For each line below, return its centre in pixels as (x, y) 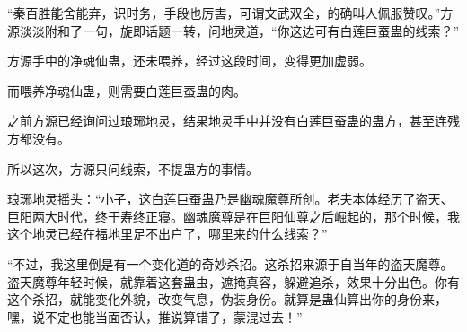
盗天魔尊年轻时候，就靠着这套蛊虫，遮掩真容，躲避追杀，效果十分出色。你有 (233, 281)
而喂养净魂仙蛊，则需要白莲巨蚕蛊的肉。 (127, 90)
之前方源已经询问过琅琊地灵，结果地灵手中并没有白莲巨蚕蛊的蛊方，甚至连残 (233, 121)
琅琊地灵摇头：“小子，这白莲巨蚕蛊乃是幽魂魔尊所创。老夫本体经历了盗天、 (230, 199)
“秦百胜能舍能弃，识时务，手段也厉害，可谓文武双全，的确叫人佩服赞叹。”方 (230, 13)
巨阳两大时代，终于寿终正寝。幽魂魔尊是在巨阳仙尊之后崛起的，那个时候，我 (233, 216)
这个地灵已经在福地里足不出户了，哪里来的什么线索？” (167, 234)
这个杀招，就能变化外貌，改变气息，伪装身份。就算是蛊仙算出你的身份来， (227, 299)
